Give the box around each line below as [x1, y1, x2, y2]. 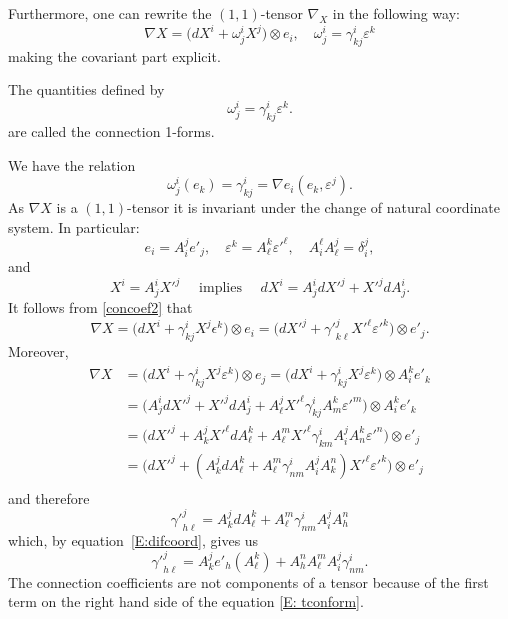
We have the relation [8, 154, 136, 175]
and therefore [8, 487, 90, 508]
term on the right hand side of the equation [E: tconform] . [8, 591, 364, 612]
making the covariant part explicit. [8, 45, 221, 66]
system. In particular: [8, 216, 140, 237]
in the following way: [332, 3, 460, 23]
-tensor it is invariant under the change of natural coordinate [127, 196, 500, 217]
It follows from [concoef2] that [8, 297, 193, 318]
